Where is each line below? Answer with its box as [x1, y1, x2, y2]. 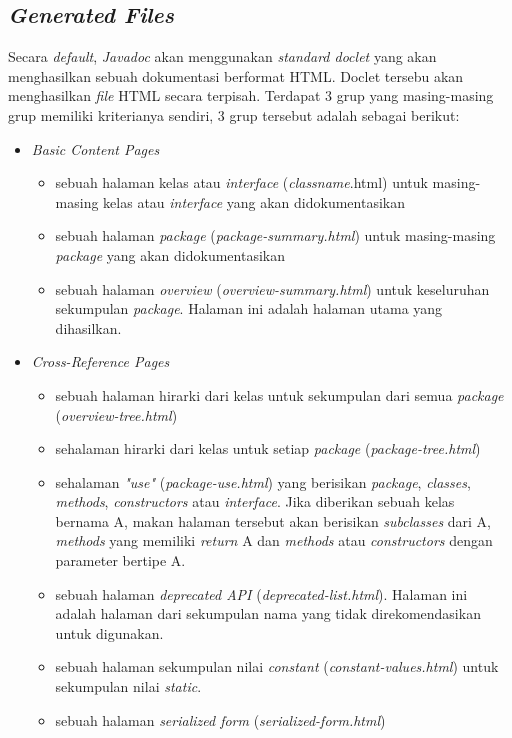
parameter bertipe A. [55, 550, 186, 571]
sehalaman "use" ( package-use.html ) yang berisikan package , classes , [55, 471, 471, 492]
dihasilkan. [55, 317, 122, 338]
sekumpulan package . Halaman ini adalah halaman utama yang [55, 298, 443, 319]
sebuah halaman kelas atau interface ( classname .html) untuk [55, 172, 428, 193]
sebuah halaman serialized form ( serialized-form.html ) [55, 709, 386, 730]
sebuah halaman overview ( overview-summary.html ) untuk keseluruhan [55, 278, 490, 299]
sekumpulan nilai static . [55, 676, 202, 697]
